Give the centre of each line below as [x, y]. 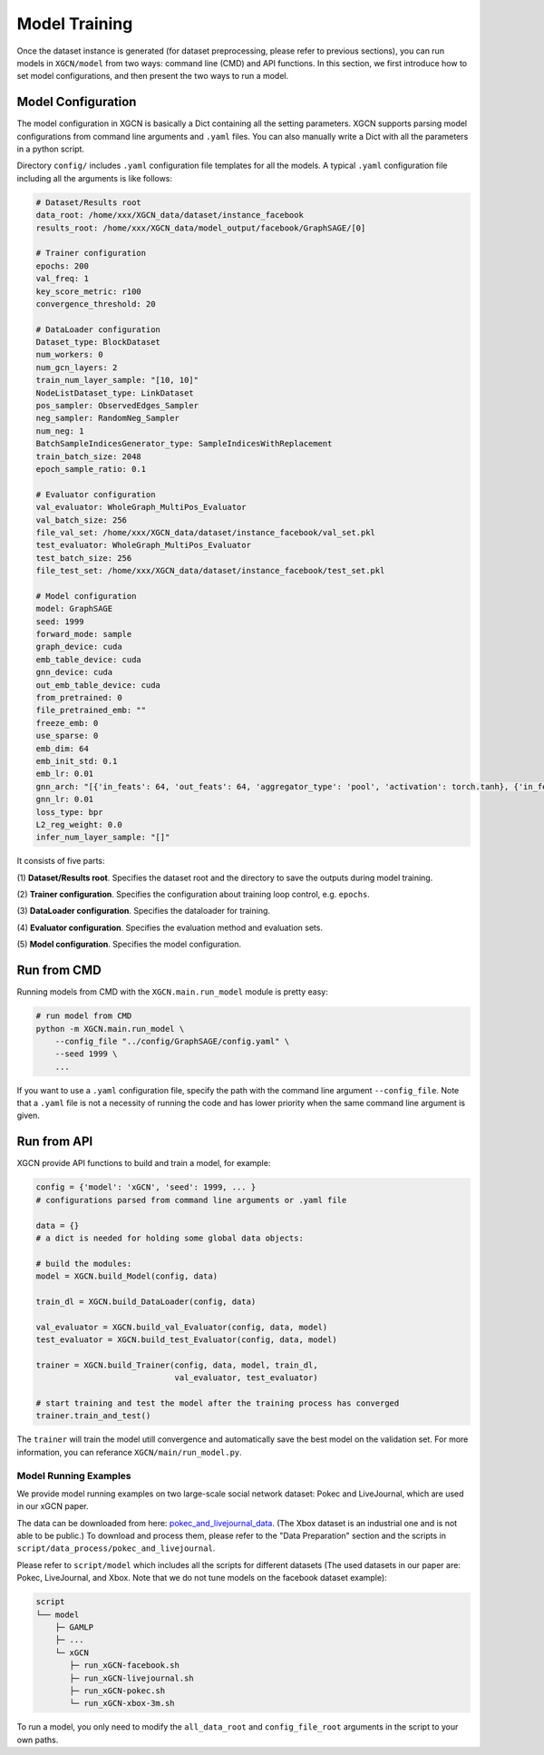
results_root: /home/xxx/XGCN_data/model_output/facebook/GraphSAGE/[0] [201, 228]
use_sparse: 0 [67, 736]
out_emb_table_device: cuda [98, 685]
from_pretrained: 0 [79, 698]
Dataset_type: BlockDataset [98, 342]
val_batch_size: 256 [81, 520]
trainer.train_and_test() [93, 1416]
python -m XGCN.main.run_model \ [110, 1029]
